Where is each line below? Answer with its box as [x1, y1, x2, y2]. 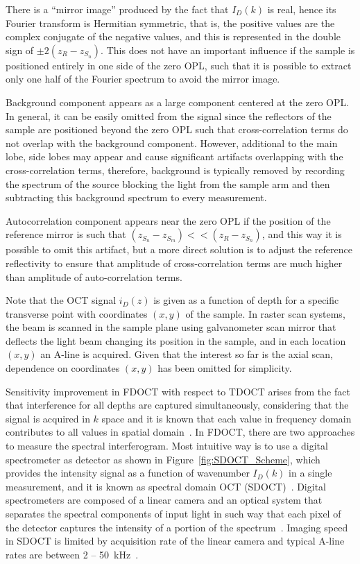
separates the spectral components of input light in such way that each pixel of [6, 506, 341, 520]
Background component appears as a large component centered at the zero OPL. [6, 94, 350, 109]
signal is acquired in [6, 411, 90, 425]
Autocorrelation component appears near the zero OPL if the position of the [6, 213, 331, 228]
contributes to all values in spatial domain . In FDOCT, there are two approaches [6, 425, 355, 439]
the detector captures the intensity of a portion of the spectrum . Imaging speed [6, 520, 348, 534]
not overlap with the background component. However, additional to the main [6, 135, 338, 150]
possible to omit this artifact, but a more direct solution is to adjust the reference [6, 242, 352, 257]
